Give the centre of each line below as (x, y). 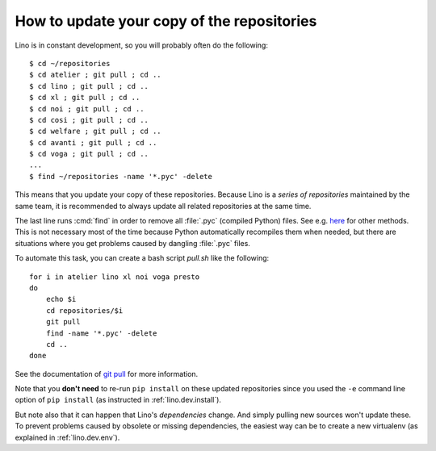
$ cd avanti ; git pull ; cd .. (93, 142)
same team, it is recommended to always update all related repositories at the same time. (163, 206)
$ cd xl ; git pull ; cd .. (85, 98)
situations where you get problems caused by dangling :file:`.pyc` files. (132, 243)
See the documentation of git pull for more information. (107, 374)
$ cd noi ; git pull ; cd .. (87, 109)
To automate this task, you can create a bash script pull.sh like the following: (142, 258)
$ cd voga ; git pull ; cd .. (89, 154)
